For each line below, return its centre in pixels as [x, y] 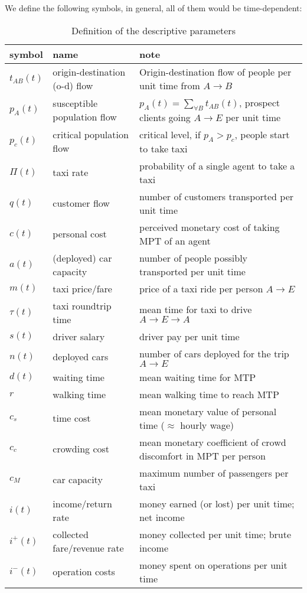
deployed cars [81, 357]
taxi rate [71, 172]
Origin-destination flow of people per [215, 71]
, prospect [260, 102]
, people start [262, 134]
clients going [165, 117]
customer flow [81, 203]
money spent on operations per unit [213, 565]
